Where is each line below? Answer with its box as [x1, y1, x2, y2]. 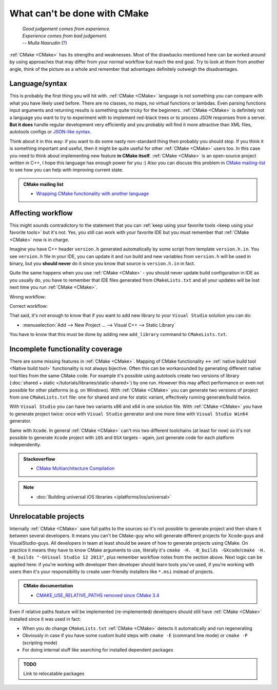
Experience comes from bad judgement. [22, 32, 108, 38]
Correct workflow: [9, 303, 48, 309]
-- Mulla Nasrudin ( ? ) [22, 40, 67, 46]
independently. [9, 442, 41, 448]
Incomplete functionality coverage [9, 344, 123, 353]
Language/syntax [9, 80, 68, 88]
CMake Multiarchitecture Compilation [36, 465, 115, 471]
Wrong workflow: [9, 293, 46, 300]
